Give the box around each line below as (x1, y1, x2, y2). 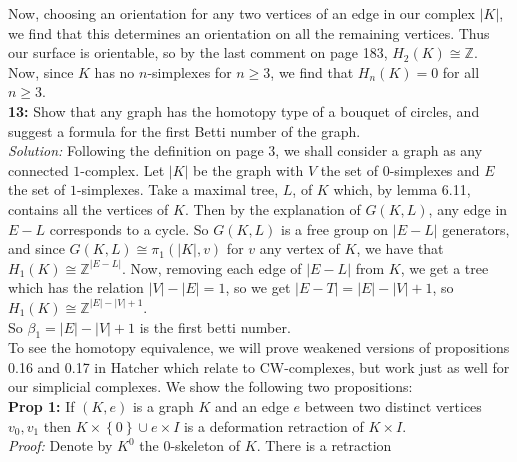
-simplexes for (147, 61, 232, 82)
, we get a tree (400, 257, 489, 278)
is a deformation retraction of (183, 415, 364, 436)
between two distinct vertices (304, 396, 482, 417)
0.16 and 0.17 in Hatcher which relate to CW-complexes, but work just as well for (8, 356, 510, 377)
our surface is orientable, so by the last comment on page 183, (8, 42, 388, 63)
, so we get (225, 277, 291, 298)
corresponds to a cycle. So (49, 218, 209, 239)
